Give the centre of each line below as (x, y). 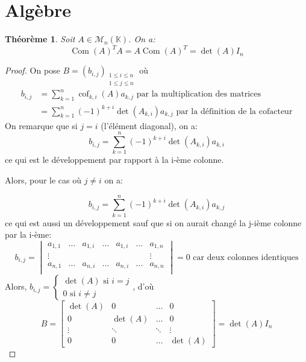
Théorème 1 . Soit (40, 39)
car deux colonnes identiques (246, 257)
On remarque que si (41, 125)
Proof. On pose (33, 70)
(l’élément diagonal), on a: (149, 125)
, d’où (143, 286)
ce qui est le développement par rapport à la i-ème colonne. (114, 160)
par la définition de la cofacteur (234, 111)
